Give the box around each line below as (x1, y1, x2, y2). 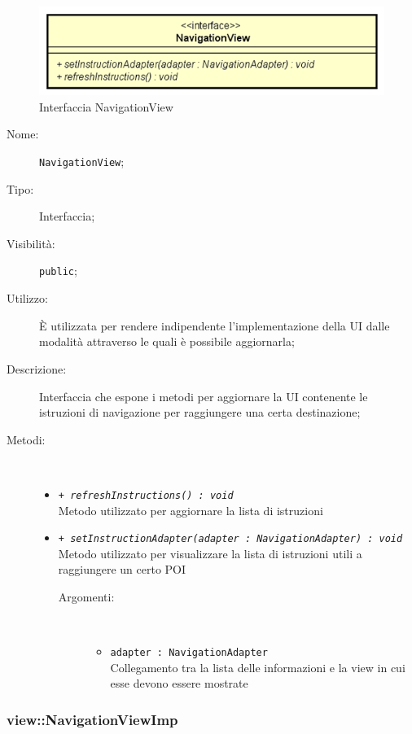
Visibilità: (7, 234, 55, 251)
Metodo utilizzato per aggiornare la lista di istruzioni (58, 501, 323, 518)
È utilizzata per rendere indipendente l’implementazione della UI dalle (39, 317, 390, 334)
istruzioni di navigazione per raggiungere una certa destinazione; (39, 404, 361, 421)
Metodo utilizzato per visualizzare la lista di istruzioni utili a (58, 544, 362, 561)
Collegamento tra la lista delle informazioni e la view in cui (110, 658, 405, 675)
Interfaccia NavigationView (39, 98, 173, 115)
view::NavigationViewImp (7, 709, 178, 729)
